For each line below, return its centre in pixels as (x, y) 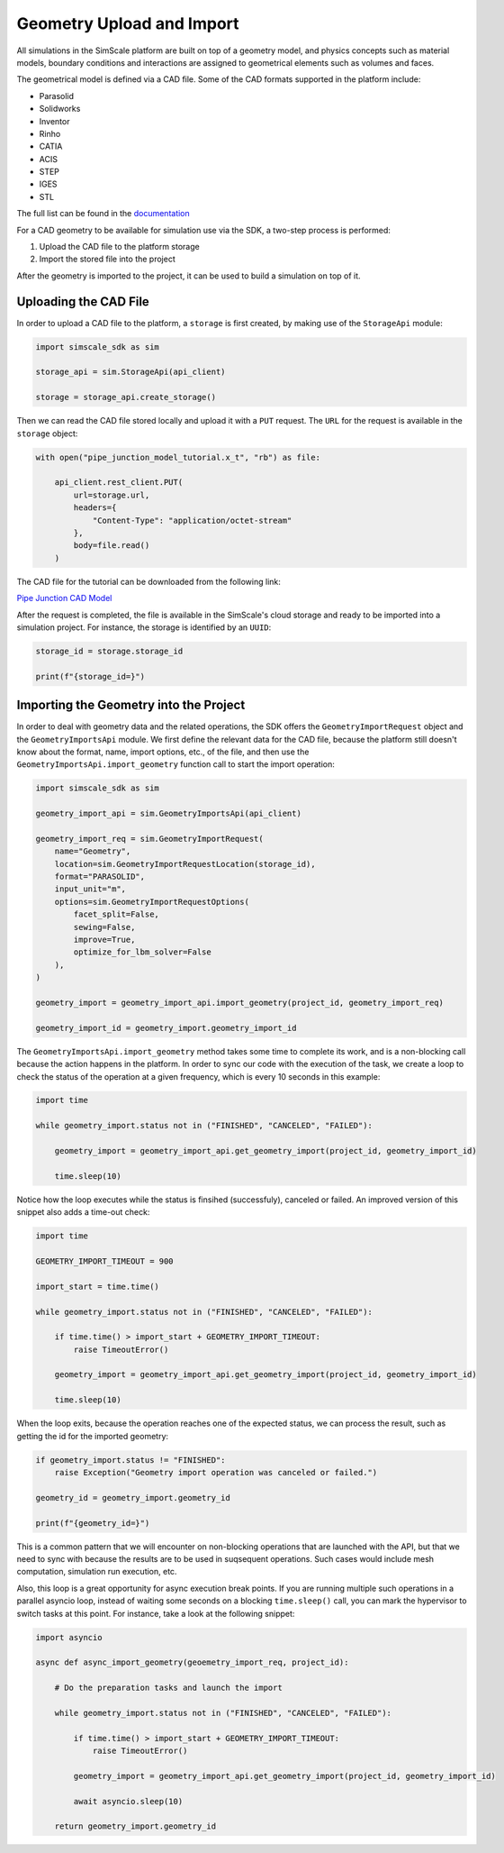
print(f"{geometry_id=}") (93, 1523)
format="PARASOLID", (100, 877)
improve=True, (104, 940)
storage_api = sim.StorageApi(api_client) (130, 372)
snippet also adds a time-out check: (83, 1212)
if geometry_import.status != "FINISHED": (130, 1460)
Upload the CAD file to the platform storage (119, 247)
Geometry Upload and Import (128, 23)
